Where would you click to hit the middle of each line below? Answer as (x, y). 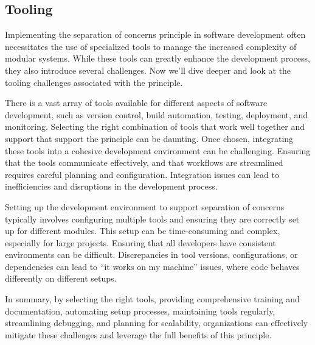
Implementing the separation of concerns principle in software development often (155, 34)
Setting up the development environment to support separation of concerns (145, 206)
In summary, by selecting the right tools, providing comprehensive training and (152, 299)
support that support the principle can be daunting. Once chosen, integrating (149, 138)
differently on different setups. (61, 278)
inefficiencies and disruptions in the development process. (111, 186)
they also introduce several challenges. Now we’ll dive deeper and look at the (148, 70)
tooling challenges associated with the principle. (94, 82)
